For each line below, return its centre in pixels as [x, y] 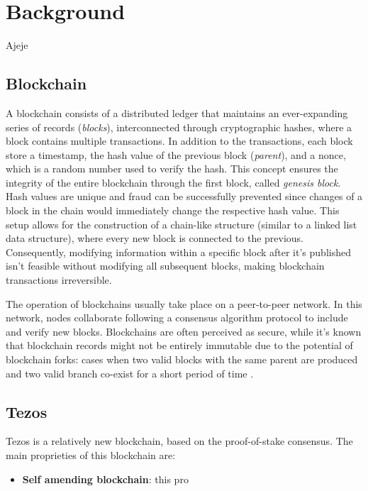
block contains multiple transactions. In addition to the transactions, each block [179, 141]
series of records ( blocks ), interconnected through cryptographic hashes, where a [179, 127]
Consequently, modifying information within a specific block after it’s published [178, 252]
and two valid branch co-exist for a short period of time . [130, 373]
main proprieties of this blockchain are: [91, 455]
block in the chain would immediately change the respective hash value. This [173, 210]
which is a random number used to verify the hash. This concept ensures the [172, 169]
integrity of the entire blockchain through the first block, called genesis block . [173, 182]
